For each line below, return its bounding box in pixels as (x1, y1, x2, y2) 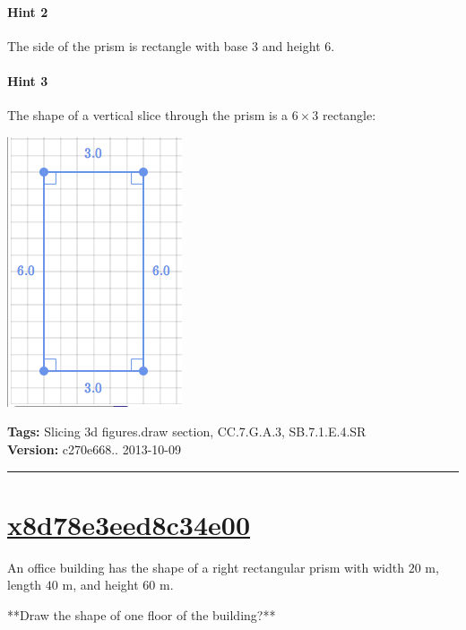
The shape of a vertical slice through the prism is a (7, 106, 289, 125)
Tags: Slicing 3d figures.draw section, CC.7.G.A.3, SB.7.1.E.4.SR (7, 422, 367, 441)
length (7, 575, 42, 594)
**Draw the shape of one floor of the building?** (7, 605, 276, 624)
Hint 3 (7, 71, 48, 90)
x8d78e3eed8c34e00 (7, 505, 251, 542)
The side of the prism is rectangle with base (7, 36, 248, 55)
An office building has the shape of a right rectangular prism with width (7, 557, 404, 576)
